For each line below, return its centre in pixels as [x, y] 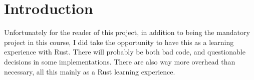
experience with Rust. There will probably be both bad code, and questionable [125, 52]
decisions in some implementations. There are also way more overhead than [120, 61]
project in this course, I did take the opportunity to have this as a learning [119, 42]
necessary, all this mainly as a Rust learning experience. [90, 71]
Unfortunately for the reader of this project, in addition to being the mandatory [127, 32]
